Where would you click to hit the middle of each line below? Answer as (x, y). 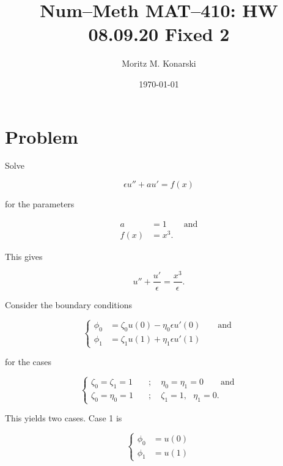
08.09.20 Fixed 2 (159, 34)
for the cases (28, 362)
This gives (24, 256)
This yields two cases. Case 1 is (64, 418)
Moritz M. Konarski (159, 63)
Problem (42, 136)
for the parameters (40, 204)
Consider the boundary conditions (68, 304)
